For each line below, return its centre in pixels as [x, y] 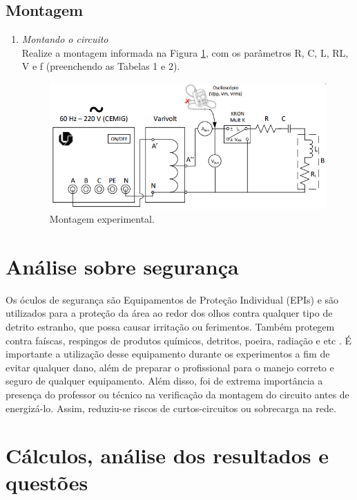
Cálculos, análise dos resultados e [167, 455]
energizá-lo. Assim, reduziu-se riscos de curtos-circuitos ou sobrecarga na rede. [171, 408]
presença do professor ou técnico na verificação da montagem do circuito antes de [177, 394]
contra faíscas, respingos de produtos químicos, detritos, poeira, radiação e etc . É [179, 340]
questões [47, 482]
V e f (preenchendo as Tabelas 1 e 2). [101, 66]
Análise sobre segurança [122, 266]
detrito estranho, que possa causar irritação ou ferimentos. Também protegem [170, 326]
